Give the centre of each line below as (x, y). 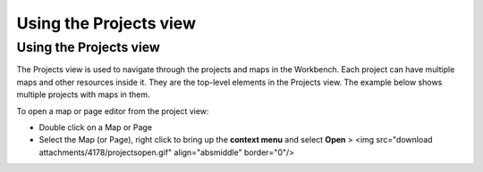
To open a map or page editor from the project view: (113, 111)
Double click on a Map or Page (95, 127)
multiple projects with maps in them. (84, 94)
